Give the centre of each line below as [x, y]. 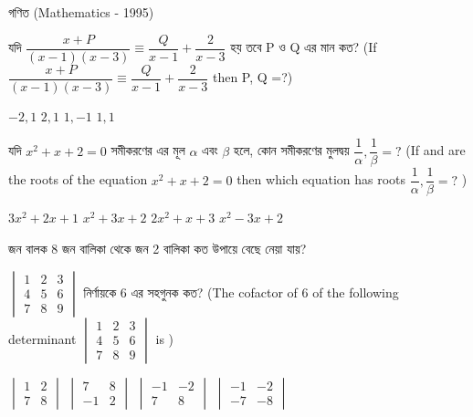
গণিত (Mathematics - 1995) [81, 12]
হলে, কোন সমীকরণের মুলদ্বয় [291, 150]
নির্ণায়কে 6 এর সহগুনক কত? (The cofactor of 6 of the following [241, 292]
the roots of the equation [78, 179]
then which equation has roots [321, 179]
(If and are [436, 150]
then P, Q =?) [252, 77]
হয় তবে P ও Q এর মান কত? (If [304, 47]
